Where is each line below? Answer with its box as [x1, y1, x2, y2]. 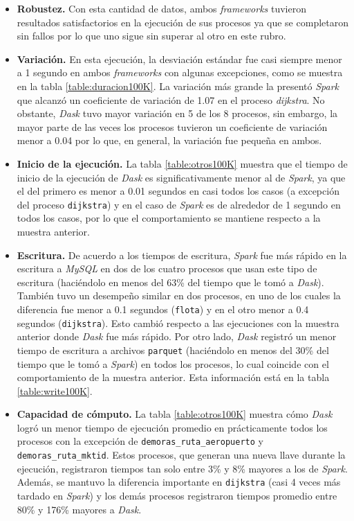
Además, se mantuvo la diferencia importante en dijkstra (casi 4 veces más [17, 475, 341, 489]
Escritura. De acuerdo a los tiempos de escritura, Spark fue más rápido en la [17, 247, 347, 262]
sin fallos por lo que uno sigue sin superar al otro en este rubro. [17, 28, 286, 43]
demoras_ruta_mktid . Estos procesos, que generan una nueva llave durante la [17, 448, 346, 462]
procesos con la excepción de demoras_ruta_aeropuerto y [17, 434, 263, 448]
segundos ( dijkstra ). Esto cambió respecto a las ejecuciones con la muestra [17, 315, 339, 330]
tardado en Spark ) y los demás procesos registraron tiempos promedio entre [17, 488, 337, 503]
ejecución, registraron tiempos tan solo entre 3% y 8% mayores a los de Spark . [17, 461, 348, 475]
